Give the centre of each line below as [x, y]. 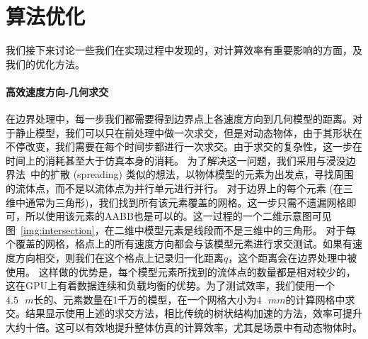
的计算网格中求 [320, 299]
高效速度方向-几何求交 [57, 91]
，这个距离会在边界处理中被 [293, 258]
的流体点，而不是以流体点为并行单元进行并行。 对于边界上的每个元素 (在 [174, 188]
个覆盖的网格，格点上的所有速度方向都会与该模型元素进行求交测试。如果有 [179, 244]
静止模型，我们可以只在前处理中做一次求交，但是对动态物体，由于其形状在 [189, 132]
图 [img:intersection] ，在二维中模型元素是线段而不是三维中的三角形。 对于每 [181, 229]
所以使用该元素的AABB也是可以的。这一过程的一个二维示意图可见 [178, 216]
